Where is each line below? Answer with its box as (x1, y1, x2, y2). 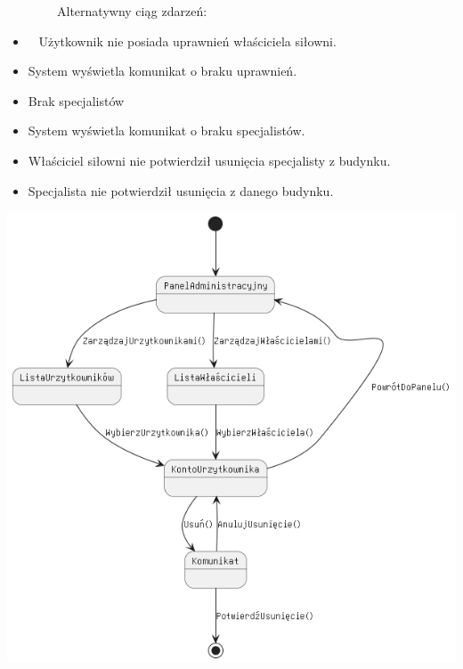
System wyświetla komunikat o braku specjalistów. (28, 121, 305, 140)
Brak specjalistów (28, 91, 125, 110)
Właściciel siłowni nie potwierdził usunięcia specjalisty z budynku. (28, 151, 391, 169)
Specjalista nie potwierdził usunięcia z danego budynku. (28, 181, 334, 200)
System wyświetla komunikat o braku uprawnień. (28, 61, 297, 80)
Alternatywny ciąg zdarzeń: (56, 2, 207, 20)
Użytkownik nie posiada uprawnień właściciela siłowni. (38, 31, 337, 50)
